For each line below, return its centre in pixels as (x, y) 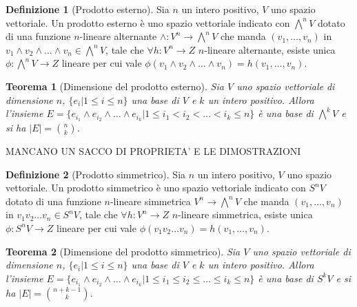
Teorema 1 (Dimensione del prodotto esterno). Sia (115, 86)
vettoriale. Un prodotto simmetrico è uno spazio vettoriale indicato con (156, 188)
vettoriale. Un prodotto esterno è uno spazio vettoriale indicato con (148, 22)
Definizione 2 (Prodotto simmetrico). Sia (96, 174)
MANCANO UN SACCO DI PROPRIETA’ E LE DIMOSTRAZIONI (153, 151)
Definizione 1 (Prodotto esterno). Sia (88, 9)
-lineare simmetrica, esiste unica (245, 214)
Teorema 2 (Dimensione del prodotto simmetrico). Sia (123, 251)
